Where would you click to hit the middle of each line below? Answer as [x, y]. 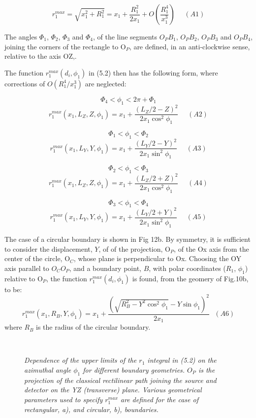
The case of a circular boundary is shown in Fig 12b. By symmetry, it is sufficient [128, 239]
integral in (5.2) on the [182, 360]
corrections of [25, 83]
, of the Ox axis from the [211, 248]
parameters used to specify [64, 399]
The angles [21, 37]
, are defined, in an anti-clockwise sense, [190, 46]
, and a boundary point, [105, 268]
